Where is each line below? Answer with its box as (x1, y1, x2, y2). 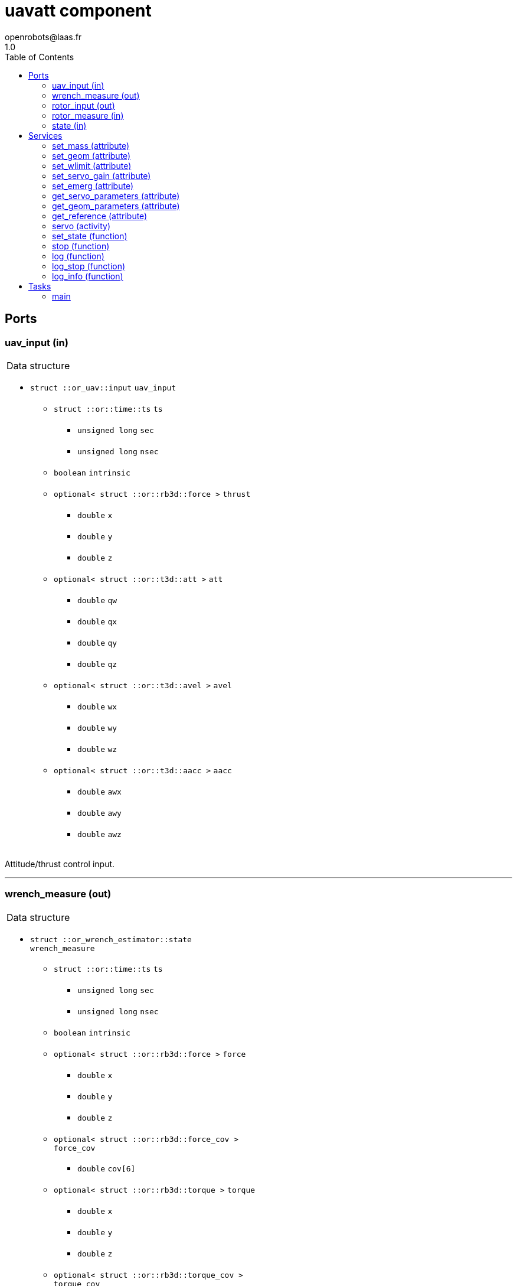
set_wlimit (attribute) (52, 160, 132, 171)
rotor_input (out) (52, 100, 115, 110)
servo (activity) (52, 220, 110, 231)
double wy (77, 723, 117, 732)
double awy (77, 808, 122, 818)
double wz (77, 744, 117, 754)
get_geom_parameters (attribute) (52, 200, 180, 211)
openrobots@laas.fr (5, 31, 82, 42)
